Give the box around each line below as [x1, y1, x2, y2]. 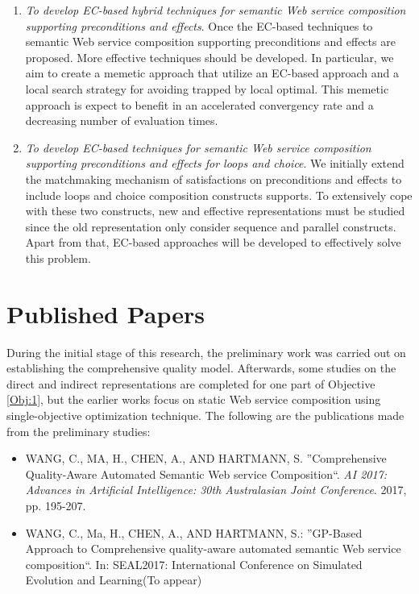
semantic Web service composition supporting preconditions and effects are [25, 33, 396, 50]
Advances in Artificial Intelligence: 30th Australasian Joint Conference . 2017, [25, 481, 407, 498]
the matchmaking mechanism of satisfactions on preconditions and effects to [25, 170, 402, 187]
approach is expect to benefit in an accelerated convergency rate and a [25, 96, 374, 113]
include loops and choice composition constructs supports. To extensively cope [25, 186, 413, 203]
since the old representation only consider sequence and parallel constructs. [25, 218, 396, 235]
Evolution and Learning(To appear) [25, 571, 202, 588]
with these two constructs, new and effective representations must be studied [25, 202, 405, 219]
